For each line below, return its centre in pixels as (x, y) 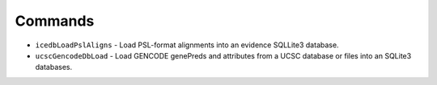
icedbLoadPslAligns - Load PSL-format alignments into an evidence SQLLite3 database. (187, 45)
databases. (54, 67)
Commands (55, 21)
